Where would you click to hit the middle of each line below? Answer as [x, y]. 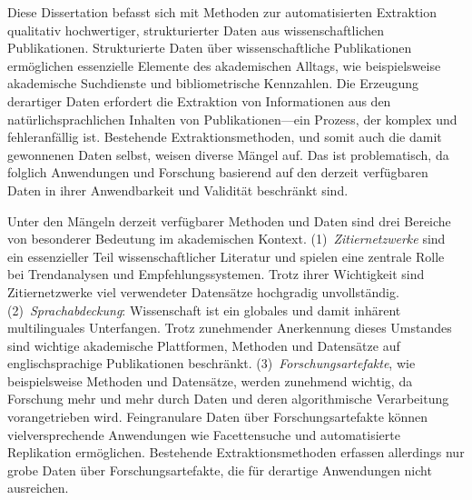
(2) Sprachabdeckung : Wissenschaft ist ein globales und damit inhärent [204, 310]
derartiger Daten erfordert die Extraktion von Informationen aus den [199, 100]
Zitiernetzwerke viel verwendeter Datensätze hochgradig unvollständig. [203, 291]
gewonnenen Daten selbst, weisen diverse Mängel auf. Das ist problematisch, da [228, 154]
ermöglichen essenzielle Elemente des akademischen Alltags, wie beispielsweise [224, 65]
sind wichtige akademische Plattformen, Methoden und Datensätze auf [204, 345]
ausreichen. [38, 488]
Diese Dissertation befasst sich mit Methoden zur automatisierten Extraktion [222, 12]
